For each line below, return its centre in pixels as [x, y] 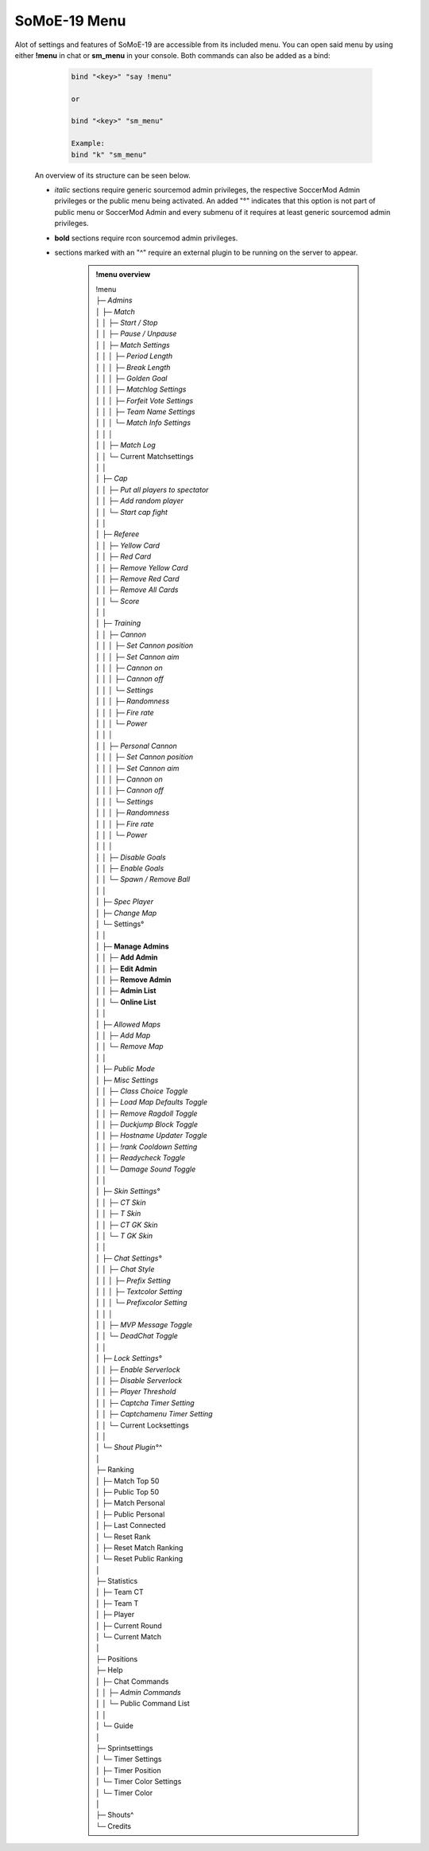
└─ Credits [113, 1826]
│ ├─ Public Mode [125, 1069]
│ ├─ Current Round [129, 1625]
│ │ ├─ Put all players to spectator [152, 489]
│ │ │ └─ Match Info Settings [143, 423]
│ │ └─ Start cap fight [132, 512]
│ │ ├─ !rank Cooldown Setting [147, 1147]
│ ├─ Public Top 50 [127, 1491]
